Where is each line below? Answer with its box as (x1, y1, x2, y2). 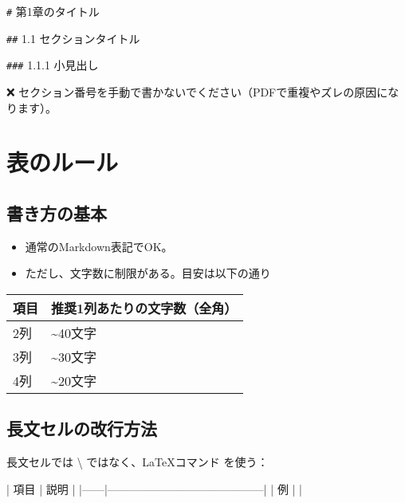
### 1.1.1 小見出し (6, 57, 99, 73)
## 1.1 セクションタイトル (6, 29, 140, 46)
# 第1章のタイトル (6, 3, 100, 19)
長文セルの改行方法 (6, 416, 157, 441)
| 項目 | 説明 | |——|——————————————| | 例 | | (6, 480, 302, 497)
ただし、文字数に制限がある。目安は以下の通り (25, 265, 271, 281)
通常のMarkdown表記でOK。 (25, 238, 173, 254)
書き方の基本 (6, 200, 107, 225)
